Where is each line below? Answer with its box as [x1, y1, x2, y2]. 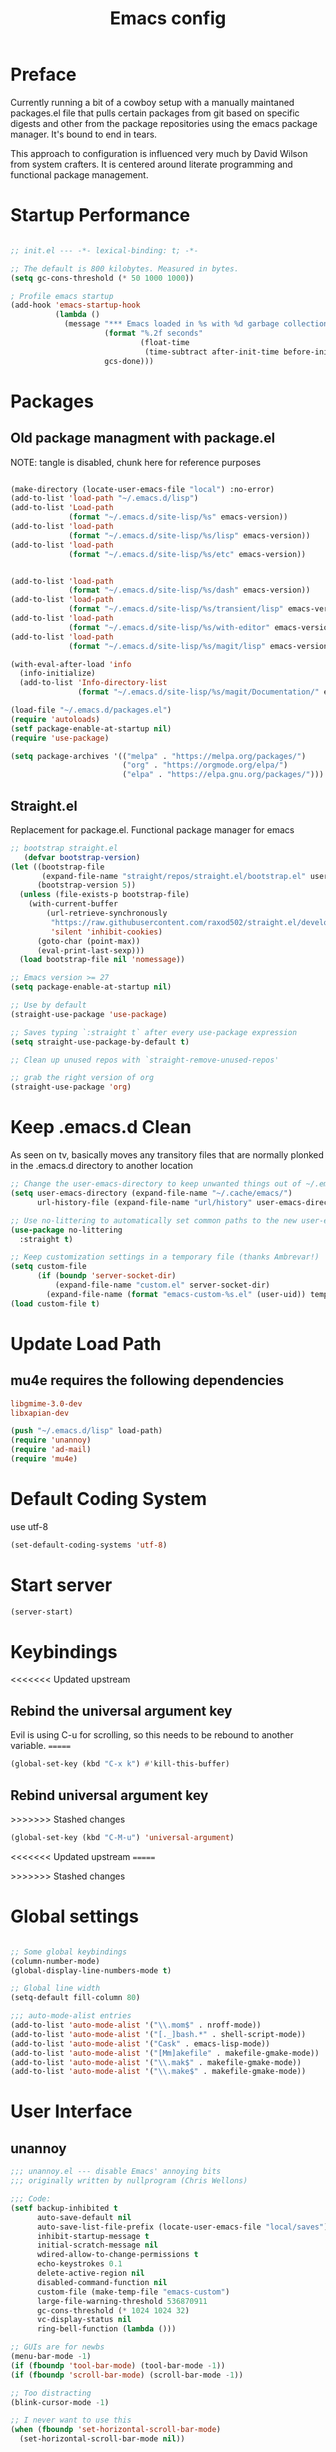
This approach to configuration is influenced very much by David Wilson [10, 147, 308, 159]
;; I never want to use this [10, 2415, 132, 2426]
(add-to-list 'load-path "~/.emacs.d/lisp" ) [10, 493, 199, 504]
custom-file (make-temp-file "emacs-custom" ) [36, 2287, 230, 2297]
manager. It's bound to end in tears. [10, 128, 158, 140]
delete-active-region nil [36, 2268, 145, 2278]
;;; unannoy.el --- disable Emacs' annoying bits [10, 2167, 222, 2177]
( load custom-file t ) [10, 1298, 101, 1309]
